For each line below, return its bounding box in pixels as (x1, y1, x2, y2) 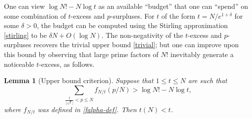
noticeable (4, 59, 34, 69)
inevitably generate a (170, 49, 234, 59)
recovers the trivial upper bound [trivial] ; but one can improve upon (33, 39, 239, 50)
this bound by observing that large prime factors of (4, 49, 158, 59)
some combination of (4, 10, 66, 21)
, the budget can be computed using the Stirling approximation (36, 20, 228, 30)
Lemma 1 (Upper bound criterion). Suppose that (4, 75, 154, 86)
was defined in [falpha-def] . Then (37, 104, 137, 114)
